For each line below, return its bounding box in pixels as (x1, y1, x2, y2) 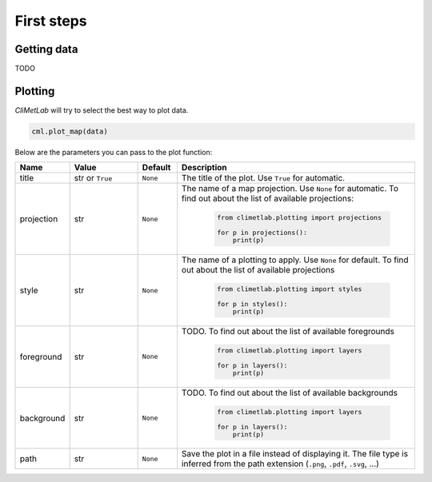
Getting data (14, 42, 78, 56)
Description (181, 162, 227, 173)
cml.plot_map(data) (31, 126, 108, 136)
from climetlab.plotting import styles (217, 285, 362, 293)
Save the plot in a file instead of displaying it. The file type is (181, 448, 408, 460)
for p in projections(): (217, 229, 308, 237)
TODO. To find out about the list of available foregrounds (181, 325, 395, 337)
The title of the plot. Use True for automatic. (181, 173, 346, 184)
